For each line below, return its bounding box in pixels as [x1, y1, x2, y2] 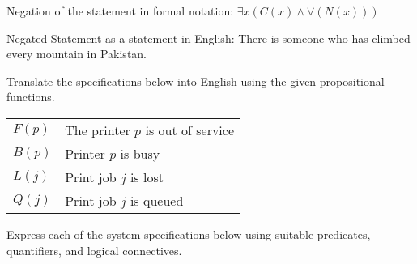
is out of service [145, 120, 235, 139]
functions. [6, 88, 55, 105]
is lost [130, 167, 164, 186]
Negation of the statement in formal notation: [6, 2, 234, 19]
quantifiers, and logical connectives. [6, 241, 182, 258]
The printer [65, 120, 130, 139]
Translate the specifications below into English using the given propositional [6, 72, 385, 89]
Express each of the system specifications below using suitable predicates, [6, 225, 371, 242]
